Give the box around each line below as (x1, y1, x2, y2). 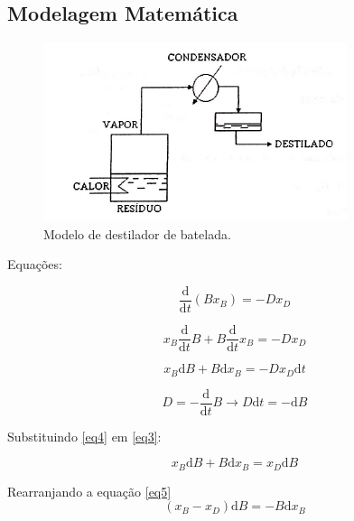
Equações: (7, 255, 62, 274)
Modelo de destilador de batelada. (43, 224, 231, 243)
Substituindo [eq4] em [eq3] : (7, 426, 162, 445)
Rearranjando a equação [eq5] (7, 481, 172, 500)
